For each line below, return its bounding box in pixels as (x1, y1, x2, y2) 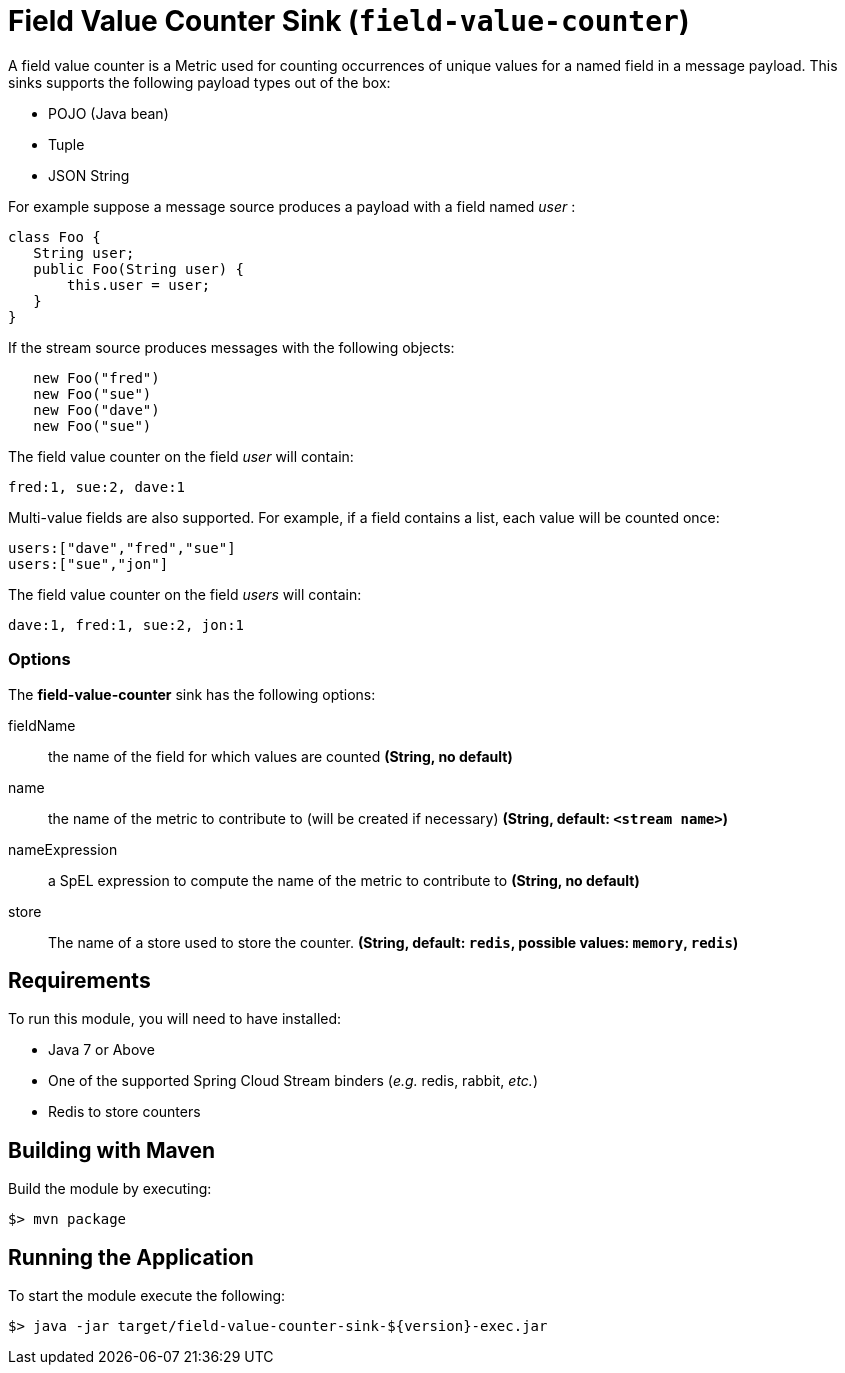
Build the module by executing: (8, 1180, 212, 1198)
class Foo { (8, 228, 101, 245)
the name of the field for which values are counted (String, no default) (48, 747, 513, 765)
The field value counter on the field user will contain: (8, 447, 354, 465)
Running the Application (8, 1244, 254, 1270)
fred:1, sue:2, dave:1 (8, 478, 186, 495)
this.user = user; (67, 276, 211, 293)
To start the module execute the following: (8, 1287, 286, 1305)
